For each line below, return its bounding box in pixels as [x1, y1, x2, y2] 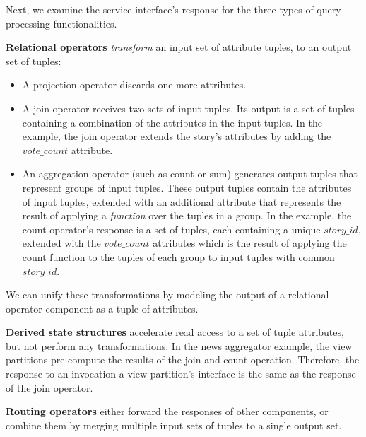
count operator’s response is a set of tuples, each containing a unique [22, 221, 321, 236]
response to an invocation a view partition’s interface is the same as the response [6, 366, 356, 381]
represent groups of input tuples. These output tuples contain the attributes [22, 180, 352, 194]
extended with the [22, 235, 101, 250]
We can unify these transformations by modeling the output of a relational [6, 287, 329, 302]
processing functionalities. [6, 16, 117, 30]
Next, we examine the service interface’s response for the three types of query [6, 2, 341, 16]
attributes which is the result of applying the [153, 235, 347, 250]
